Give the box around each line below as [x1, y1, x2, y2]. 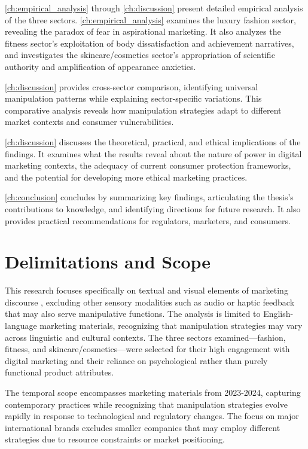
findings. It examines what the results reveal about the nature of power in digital [5, 147, 302, 160]
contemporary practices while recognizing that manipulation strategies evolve [5, 398, 288, 410]
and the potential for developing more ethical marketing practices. [5, 170, 248, 183]
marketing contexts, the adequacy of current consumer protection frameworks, [5, 159, 291, 172]
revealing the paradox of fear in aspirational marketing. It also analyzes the [5, 25, 281, 38]
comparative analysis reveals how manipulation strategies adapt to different [5, 103, 282, 116]
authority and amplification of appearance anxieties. [5, 60, 196, 72]
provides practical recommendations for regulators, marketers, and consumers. [5, 214, 291, 227]
